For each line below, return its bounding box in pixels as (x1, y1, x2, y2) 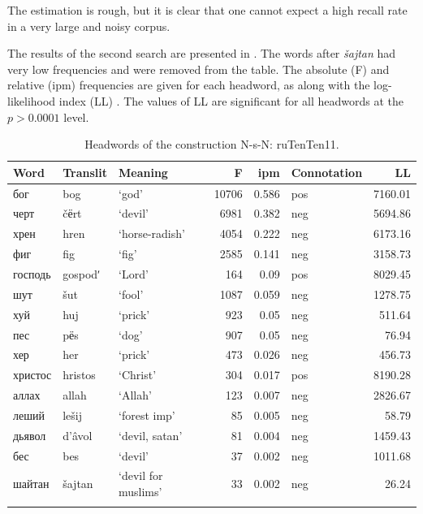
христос (13, 366, 52, 383)
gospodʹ (63, 265, 101, 282)
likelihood (7, 92, 56, 109)
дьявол (13, 426, 46, 443)
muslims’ (119, 483, 162, 499)
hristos (63, 366, 96, 383)
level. (63, 108, 89, 125)
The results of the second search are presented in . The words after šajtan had (7, 45, 396, 62)
